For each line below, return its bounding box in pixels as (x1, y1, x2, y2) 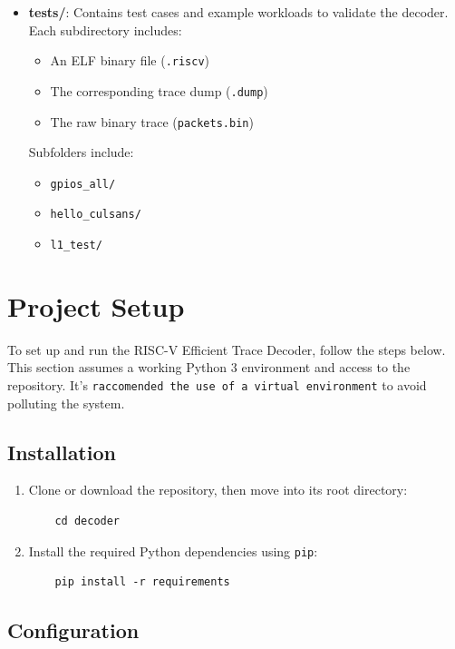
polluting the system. (7, 393, 125, 412)
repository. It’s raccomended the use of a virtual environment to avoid (7, 376, 427, 395)
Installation (7, 438, 116, 466)
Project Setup (7, 287, 185, 324)
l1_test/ (50, 239, 102, 252)
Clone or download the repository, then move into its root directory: (28, 480, 408, 499)
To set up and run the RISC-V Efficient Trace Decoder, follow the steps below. (7, 339, 446, 359)
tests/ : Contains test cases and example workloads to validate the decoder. (28, 3, 449, 21)
